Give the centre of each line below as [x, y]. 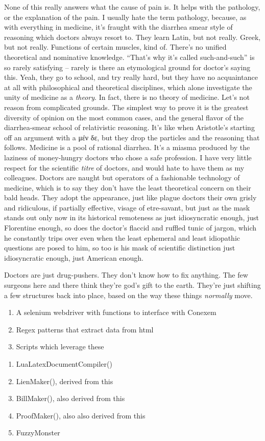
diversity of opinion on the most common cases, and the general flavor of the [124, 117]
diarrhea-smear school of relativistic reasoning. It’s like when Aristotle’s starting [129, 127]
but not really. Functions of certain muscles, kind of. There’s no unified [115, 47]
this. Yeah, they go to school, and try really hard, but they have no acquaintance [131, 77]
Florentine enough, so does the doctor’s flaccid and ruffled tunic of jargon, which [130, 228]
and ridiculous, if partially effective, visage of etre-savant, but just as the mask [127, 207]
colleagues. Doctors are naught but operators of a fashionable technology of [122, 177]
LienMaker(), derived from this [65, 381]
